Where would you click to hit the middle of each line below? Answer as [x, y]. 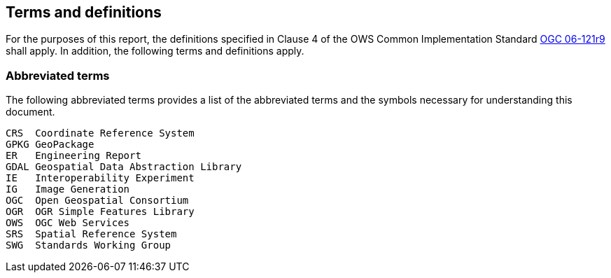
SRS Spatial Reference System [91, 234]
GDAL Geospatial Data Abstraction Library [124, 167]
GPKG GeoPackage [50, 145]
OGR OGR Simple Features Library [100, 212]
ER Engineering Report [73, 156]
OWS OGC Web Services [68, 223]
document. [30, 112]
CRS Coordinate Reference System [100, 133]
